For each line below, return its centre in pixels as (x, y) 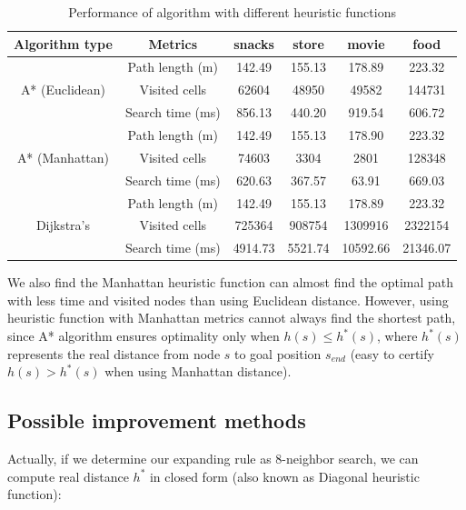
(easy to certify (392, 353)
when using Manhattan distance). (198, 371)
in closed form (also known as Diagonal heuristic (284, 476)
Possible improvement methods (157, 420)
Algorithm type (63, 43)
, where (397, 336)
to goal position (278, 353)
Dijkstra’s (63, 225)
